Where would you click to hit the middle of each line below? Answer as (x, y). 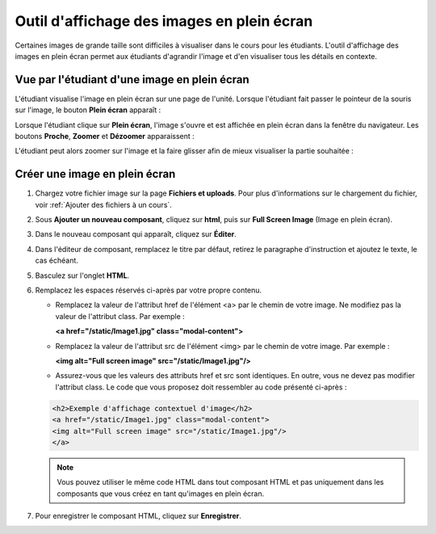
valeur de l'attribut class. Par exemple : (120, 316)
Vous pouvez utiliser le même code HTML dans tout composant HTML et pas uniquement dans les (220, 482)
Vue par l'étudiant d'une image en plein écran (132, 80)
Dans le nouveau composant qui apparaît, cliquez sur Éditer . (136, 234)
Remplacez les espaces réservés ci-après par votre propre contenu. (149, 290)
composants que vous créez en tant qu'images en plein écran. (161, 494)
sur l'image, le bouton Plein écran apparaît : (88, 110)
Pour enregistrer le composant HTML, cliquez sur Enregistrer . (138, 516)
